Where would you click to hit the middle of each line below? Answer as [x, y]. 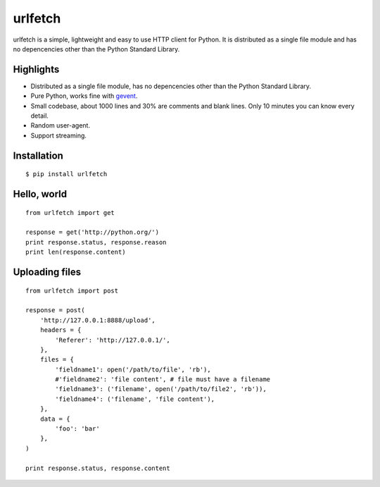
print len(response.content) [76, 252]
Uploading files [47, 272]
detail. [40, 116]
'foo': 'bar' [77, 429]
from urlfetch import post [72, 290]
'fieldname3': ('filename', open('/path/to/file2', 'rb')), [161, 389]
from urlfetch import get [70, 212]
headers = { [61, 330]
